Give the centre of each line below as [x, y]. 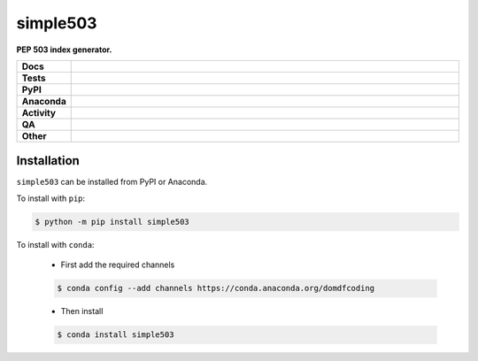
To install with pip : [51, 198]
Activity [39, 112]
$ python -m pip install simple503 [112, 222]
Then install [82, 311]
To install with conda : [55, 244]
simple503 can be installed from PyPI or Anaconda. [112, 182]
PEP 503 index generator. [64, 50]
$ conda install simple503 [116, 335]
